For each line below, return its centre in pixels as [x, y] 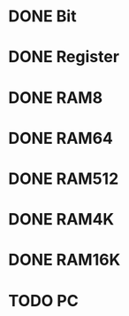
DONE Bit [42, 16]
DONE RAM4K [61, 220]
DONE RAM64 [61, 138]
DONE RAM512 [64, 178]
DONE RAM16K [64, 260]
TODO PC [43, 300]
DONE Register [64, 57]
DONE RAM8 [56, 97]
